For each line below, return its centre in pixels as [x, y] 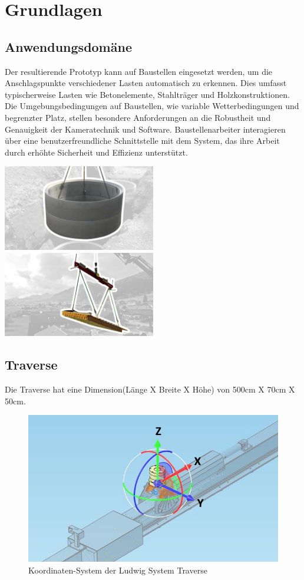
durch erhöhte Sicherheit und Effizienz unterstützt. [96, 152]
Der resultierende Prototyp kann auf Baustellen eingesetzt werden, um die [139, 71]
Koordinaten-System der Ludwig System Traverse [118, 570]
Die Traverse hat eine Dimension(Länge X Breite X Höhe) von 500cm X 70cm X [150, 389]
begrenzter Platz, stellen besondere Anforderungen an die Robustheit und [138, 117]
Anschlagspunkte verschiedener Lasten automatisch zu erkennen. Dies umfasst [146, 83]
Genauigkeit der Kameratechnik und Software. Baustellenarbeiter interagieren [145, 129]
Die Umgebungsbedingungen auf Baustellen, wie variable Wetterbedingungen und [152, 106]
